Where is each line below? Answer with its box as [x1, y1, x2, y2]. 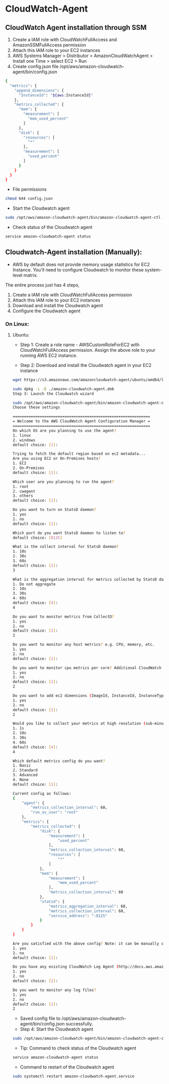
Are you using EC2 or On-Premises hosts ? [12, 456, 101, 461]
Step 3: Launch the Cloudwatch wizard [12, 391, 94, 396]
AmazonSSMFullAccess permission [12, 42, 87, 48]
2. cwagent [12, 489, 36, 494]
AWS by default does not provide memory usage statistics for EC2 [12, 261, 150, 267]
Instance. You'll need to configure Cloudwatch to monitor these [12, 266, 144, 273]
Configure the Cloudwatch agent [12, 308, 80, 314]
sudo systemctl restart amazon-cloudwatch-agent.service [12, 1074, 135, 1079]
